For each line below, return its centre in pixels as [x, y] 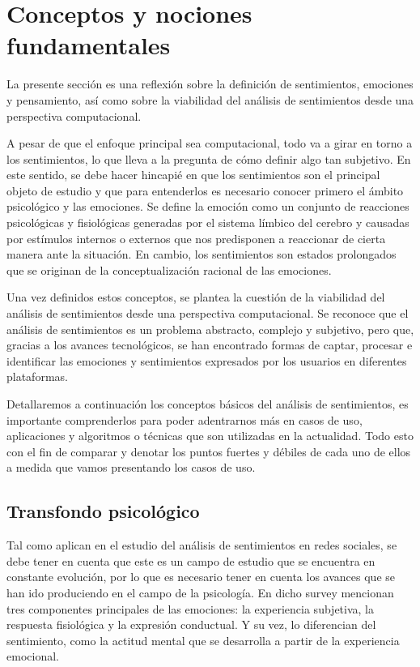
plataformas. [37, 376]
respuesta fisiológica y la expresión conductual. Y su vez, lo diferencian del [191, 624]
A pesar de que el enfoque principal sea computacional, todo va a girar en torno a [210, 143]
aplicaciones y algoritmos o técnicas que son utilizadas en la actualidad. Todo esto [210, 436]
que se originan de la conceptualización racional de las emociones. [169, 269]
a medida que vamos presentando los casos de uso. [131, 467]
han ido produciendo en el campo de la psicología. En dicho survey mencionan [200, 592]
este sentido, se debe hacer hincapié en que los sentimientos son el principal [193, 175]
